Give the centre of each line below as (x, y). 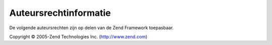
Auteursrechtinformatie (60, 13)
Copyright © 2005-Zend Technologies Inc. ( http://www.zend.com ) (78, 37)
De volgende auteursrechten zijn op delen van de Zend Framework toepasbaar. (91, 28)
